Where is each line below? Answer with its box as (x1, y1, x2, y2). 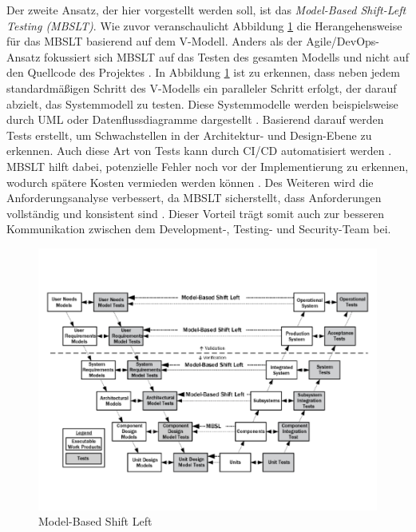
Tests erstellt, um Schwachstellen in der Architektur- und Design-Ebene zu (6, 126, 372, 143)
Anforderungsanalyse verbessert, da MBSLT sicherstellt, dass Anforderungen (6, 189, 382, 206)
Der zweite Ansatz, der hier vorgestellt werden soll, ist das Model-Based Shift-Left (6, 2, 406, 18)
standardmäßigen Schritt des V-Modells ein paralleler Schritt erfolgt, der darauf (6, 79, 397, 96)
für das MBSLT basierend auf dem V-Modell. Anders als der (6, 33, 303, 50)
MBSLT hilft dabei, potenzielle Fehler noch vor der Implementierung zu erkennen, (6, 157, 409, 174)
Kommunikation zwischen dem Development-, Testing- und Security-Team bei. (6, 220, 391, 237)
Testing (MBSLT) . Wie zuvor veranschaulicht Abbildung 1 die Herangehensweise (6, 17, 402, 34)
